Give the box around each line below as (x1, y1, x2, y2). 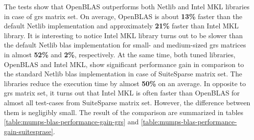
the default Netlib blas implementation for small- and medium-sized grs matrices (4, 40, 246, 50)
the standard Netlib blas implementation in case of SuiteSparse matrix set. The (4, 69, 242, 79)
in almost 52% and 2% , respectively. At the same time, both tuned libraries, (4, 49, 235, 59)
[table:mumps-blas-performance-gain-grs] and (4, 117, 139, 127)
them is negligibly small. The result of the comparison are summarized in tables (4, 107, 244, 117)
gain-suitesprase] (4, 126, 53, 136)
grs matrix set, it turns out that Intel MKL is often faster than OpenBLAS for (4, 88, 240, 98)
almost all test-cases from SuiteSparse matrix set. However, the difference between (4, 97, 251, 107)
